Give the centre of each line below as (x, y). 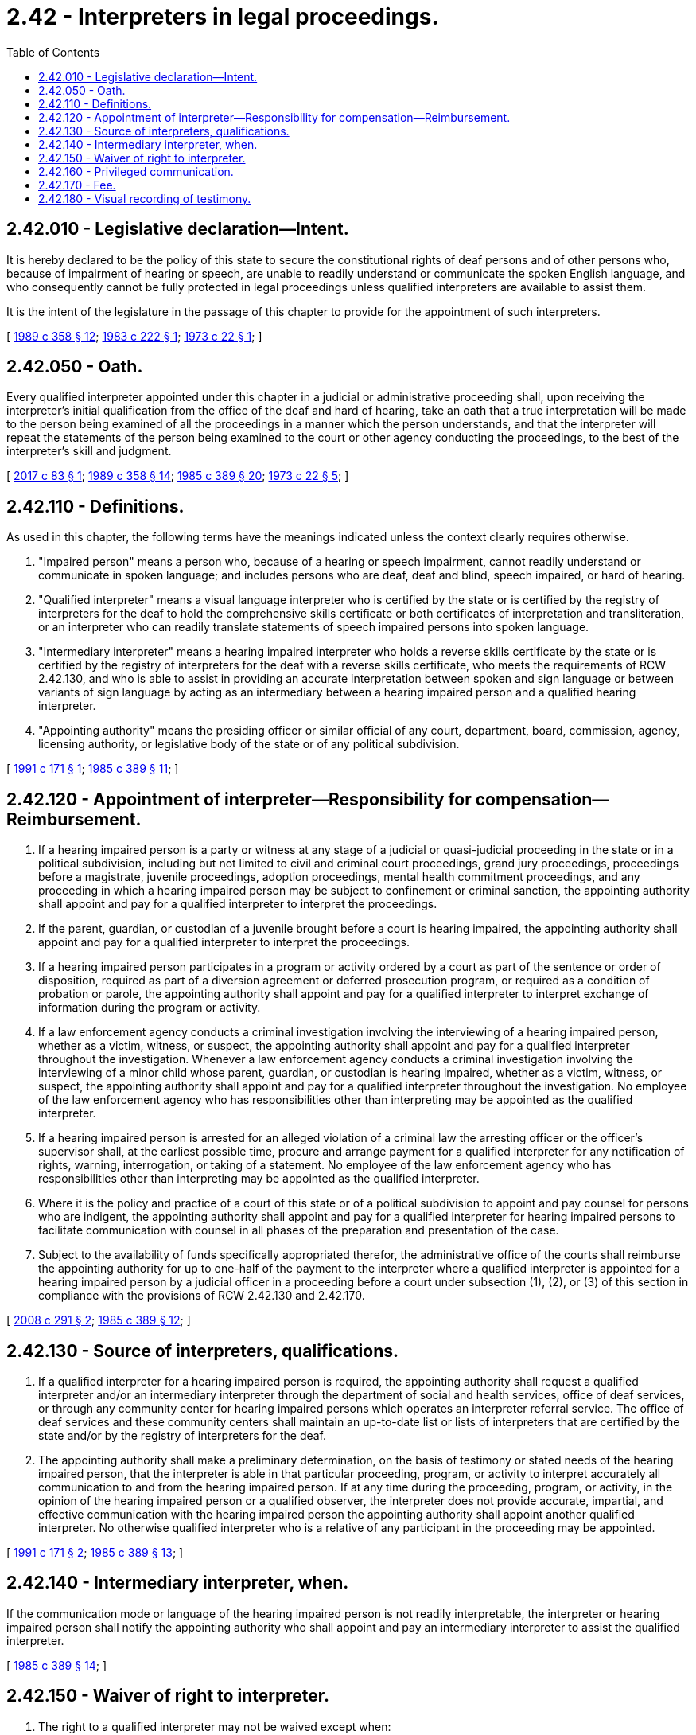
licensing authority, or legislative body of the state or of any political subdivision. (249, 744)
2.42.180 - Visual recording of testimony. (145, 198)
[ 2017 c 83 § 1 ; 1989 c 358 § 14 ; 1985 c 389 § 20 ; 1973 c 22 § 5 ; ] (178, 476)
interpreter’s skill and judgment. (89, 451)
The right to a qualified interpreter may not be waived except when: (215, 1726)
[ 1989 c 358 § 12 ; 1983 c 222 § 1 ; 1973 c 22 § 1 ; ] (134, 336)
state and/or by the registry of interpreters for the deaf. (183, 1435)
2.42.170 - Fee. (77, 185)
